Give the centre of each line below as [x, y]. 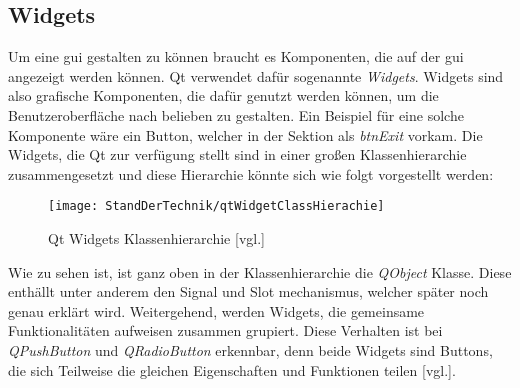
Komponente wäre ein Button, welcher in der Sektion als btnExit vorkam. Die [245, 134]
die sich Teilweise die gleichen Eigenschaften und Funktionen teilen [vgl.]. [232, 369]
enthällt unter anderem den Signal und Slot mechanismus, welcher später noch [248, 291]
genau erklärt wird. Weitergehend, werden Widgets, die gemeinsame [216, 310]
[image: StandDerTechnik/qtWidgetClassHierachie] [216, 206]
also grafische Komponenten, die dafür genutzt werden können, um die [223, 95]
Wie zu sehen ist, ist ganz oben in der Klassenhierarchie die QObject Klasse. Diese [260, 271]
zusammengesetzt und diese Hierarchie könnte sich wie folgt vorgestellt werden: [251, 173]
